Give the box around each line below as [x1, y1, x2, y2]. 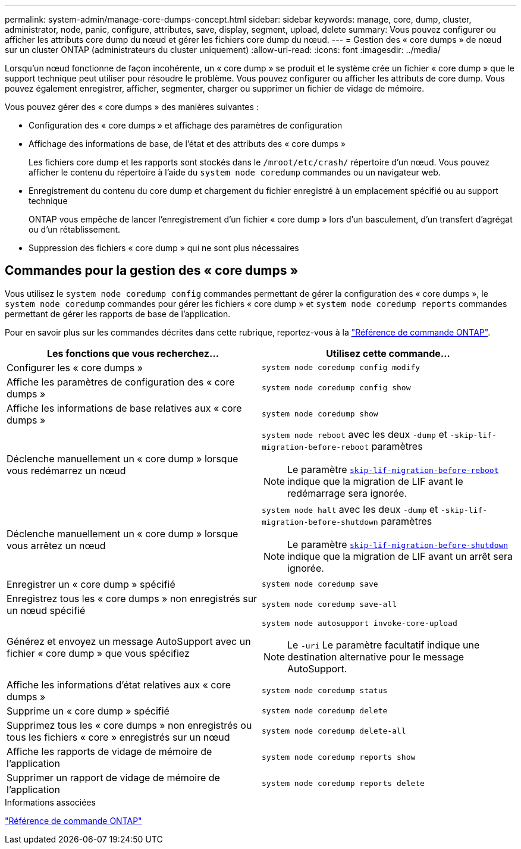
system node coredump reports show [262, 753, 416, 762]
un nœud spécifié [7, 604, 86, 616]
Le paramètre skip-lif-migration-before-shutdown [287, 538, 509, 550]
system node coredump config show [262, 383, 411, 393]
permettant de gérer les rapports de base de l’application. [5, 308, 231, 319]
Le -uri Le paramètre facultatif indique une [287, 638, 480, 651]
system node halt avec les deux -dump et [262, 503, 438, 515]
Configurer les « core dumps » [7, 361, 143, 374]
